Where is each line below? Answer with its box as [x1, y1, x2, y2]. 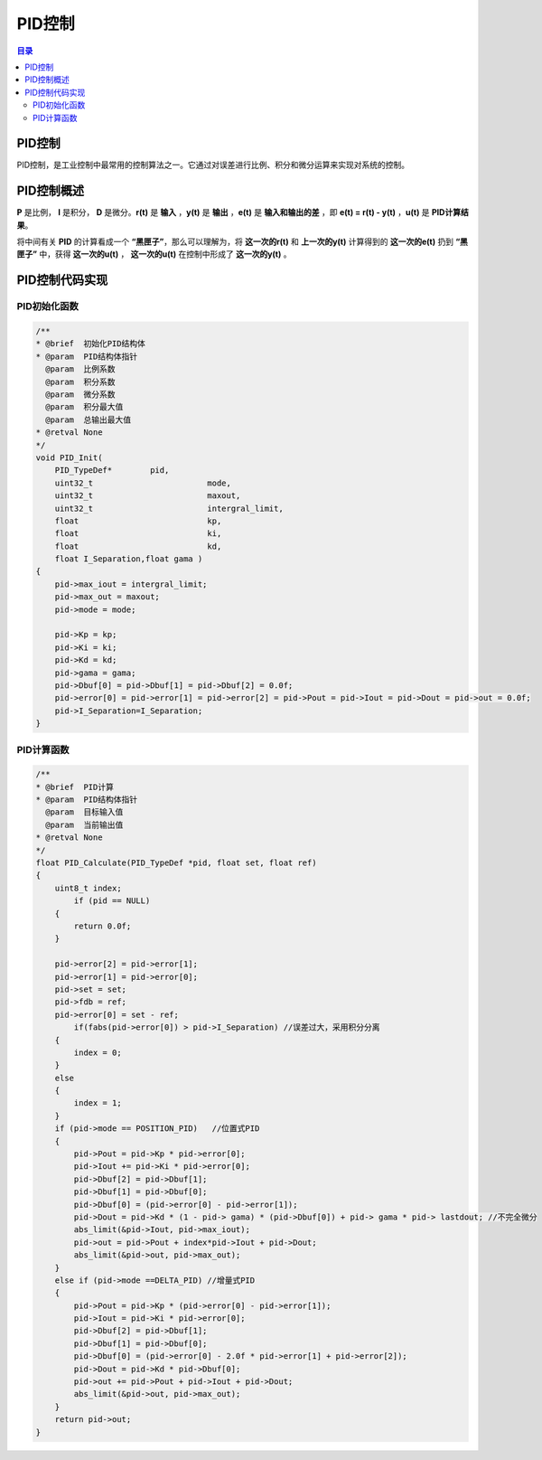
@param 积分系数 [45, 376, 116, 387]
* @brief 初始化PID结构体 [35, 339, 146, 349]
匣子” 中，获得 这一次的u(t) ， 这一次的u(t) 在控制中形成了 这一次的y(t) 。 [16, 249, 292, 259]
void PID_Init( [35, 452, 103, 463]
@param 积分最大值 [45, 402, 124, 412]
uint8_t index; [54, 882, 122, 893]
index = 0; [73, 1047, 122, 1058]
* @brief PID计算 [35, 782, 115, 792]
